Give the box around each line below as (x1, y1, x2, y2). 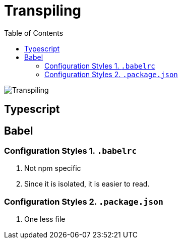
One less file (24, 215, 66, 224)
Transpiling (4, 2, 82, 19)
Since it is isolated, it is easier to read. (24, 179, 150, 189)
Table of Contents (4, 28, 64, 37)
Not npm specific (24, 164, 81, 173)
